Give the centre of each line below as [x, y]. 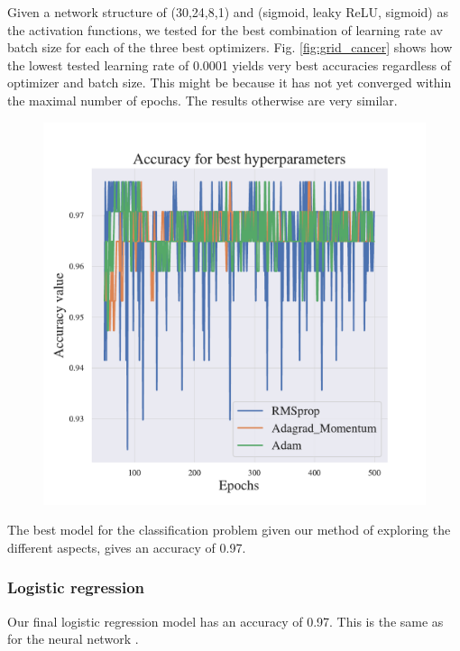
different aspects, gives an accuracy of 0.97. [127, 547]
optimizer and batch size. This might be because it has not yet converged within [230, 83]
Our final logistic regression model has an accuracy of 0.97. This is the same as [225, 621]
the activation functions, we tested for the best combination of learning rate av [225, 29]
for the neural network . [73, 639]
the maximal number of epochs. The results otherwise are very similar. [202, 100]
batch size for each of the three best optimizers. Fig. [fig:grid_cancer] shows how [230, 47]
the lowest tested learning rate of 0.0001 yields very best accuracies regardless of [229, 64]
